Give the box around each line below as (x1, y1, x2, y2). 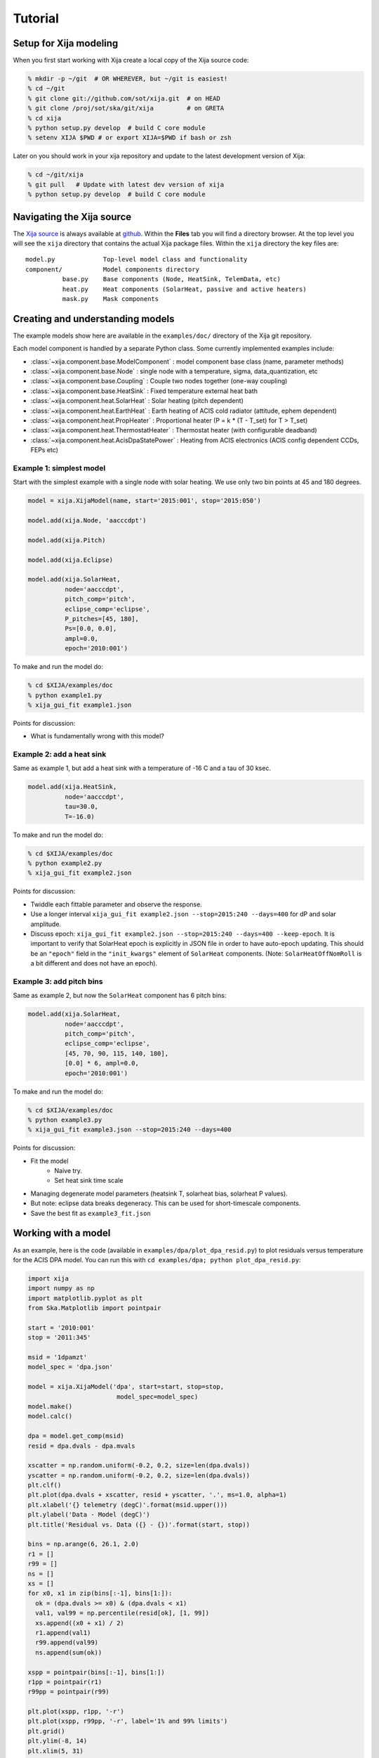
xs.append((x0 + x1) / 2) (35, 1619, 124, 1627)
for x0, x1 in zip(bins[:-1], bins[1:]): (27, 1589, 173, 1598)
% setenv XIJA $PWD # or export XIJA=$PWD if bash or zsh (27, 134, 232, 142)
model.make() (27, 1402, 73, 1410)
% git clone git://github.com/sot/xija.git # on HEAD (27, 94, 220, 102)
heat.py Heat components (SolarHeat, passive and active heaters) (62, 285, 307, 293)
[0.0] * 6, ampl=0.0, (64, 1059, 140, 1067)
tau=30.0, (64, 802, 98, 811)
